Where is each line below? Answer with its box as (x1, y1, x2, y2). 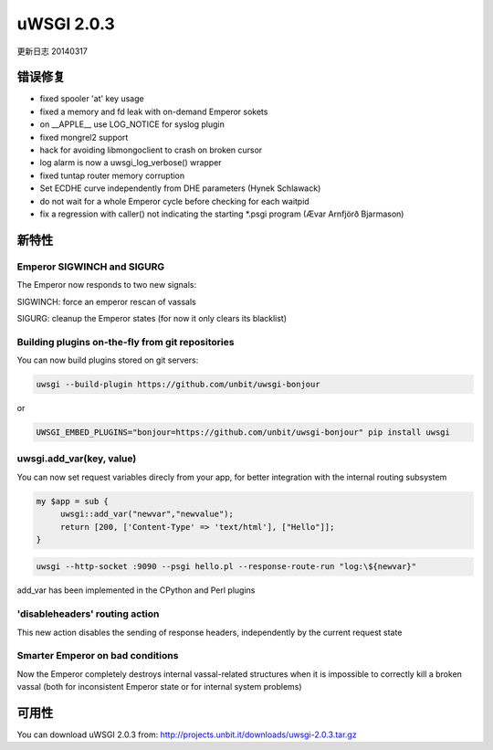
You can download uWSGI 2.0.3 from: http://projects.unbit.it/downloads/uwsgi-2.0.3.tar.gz (16, 729, 357, 740)
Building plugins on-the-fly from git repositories (16, 335, 235, 348)
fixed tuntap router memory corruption (39, 170, 185, 181)
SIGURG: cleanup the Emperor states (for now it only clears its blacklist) (16, 312, 288, 323)
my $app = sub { (36, 496, 110, 506)
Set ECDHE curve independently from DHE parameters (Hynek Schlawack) (39, 183, 321, 194)
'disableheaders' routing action (16, 607, 160, 620)
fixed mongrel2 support (39, 132, 129, 143)
